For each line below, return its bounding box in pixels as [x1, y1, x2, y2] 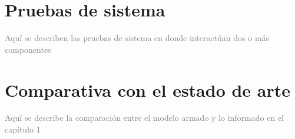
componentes [5, 43, 51, 55]
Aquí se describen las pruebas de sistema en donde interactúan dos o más [5, 32, 270, 44]
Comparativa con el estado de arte [5, 77, 291, 101]
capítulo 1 [5, 123, 41, 135]
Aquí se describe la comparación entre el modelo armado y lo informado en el [5, 111, 284, 124]
